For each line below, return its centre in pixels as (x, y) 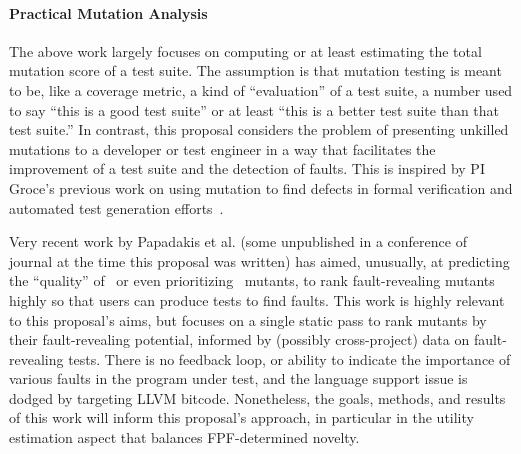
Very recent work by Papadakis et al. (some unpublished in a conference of (238, 241)
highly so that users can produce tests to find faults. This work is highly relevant (257, 299)
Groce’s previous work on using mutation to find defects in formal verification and (261, 187)
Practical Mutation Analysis (108, 12)
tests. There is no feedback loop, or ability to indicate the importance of (289, 358)
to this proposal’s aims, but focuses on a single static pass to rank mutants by (248, 319)
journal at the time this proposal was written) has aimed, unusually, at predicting (259, 260)
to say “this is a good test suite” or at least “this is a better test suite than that (254, 109)
